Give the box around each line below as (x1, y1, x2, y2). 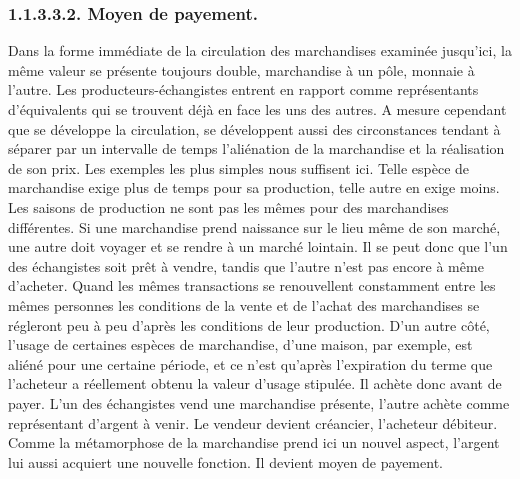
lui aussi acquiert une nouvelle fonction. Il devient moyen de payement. (8, 451, 443, 472)
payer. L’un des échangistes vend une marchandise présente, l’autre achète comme (8, 392, 510, 413)
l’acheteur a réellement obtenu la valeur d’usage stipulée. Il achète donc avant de (8, 373, 502, 394)
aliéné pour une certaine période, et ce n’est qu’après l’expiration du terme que (8, 353, 493, 374)
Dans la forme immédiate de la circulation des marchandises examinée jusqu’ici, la (8, 40, 512, 61)
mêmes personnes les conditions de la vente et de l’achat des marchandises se (8, 294, 480, 315)
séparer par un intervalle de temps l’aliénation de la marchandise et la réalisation (8, 138, 505, 159)
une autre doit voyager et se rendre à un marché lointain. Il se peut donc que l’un (8, 236, 508, 257)
